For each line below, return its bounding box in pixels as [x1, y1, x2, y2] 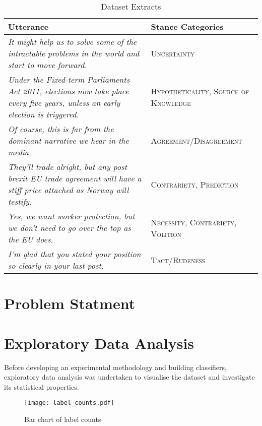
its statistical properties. [4, 381, 79, 392]
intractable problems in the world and [8, 47, 140, 59]
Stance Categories [151, 21, 224, 32]
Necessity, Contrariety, [151, 216, 237, 228]
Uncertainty [151, 47, 195, 59]
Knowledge [151, 97, 191, 108]
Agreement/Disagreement [151, 135, 242, 146]
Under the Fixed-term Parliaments [8, 74, 130, 85]
